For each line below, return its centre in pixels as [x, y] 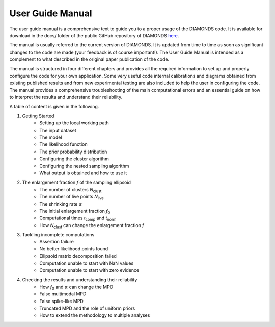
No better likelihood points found [74, 249]
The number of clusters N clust [71, 190]
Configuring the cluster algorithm [74, 159]
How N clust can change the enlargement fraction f [92, 226]
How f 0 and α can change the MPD [76, 287]
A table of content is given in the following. [54, 107]
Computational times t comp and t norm [78, 219]
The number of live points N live [72, 197]
